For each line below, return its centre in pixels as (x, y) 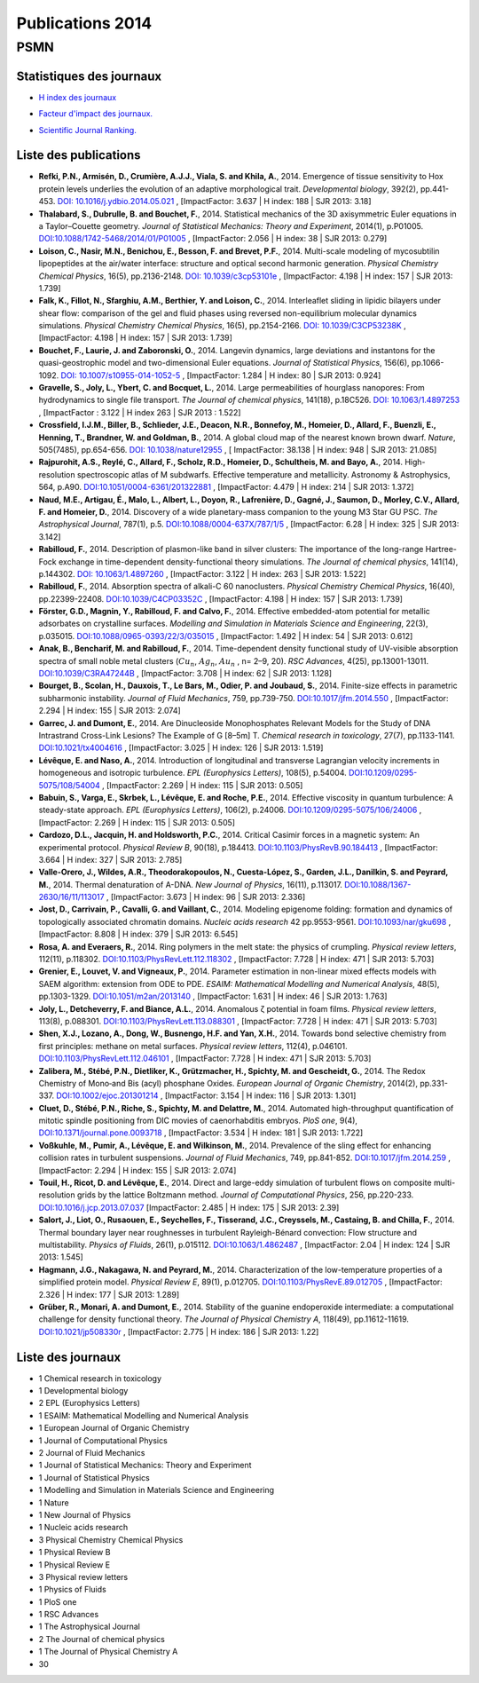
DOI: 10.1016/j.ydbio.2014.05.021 (116, 201)
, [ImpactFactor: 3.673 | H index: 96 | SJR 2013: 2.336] (206, 897)
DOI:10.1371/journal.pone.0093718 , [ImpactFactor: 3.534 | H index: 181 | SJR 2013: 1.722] (201, 1133)
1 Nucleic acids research (83, 1528)
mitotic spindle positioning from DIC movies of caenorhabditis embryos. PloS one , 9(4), (198, 1121)
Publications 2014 (84, 23)
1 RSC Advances (69, 1615)
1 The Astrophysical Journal (90, 1627)
